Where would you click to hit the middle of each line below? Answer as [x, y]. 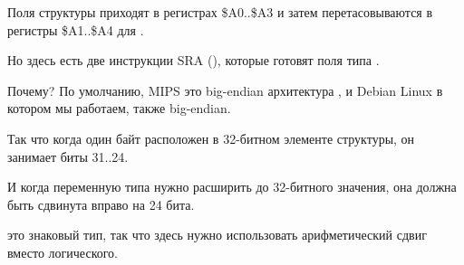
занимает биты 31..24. [68, 156]
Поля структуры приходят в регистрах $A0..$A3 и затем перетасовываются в [220, 12]
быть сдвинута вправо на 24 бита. [101, 204]
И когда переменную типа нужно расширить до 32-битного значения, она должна [232, 187]
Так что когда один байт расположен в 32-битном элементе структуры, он [211, 138]
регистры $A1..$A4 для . [76, 29]
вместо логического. [63, 252]
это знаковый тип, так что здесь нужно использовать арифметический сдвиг [217, 235]
